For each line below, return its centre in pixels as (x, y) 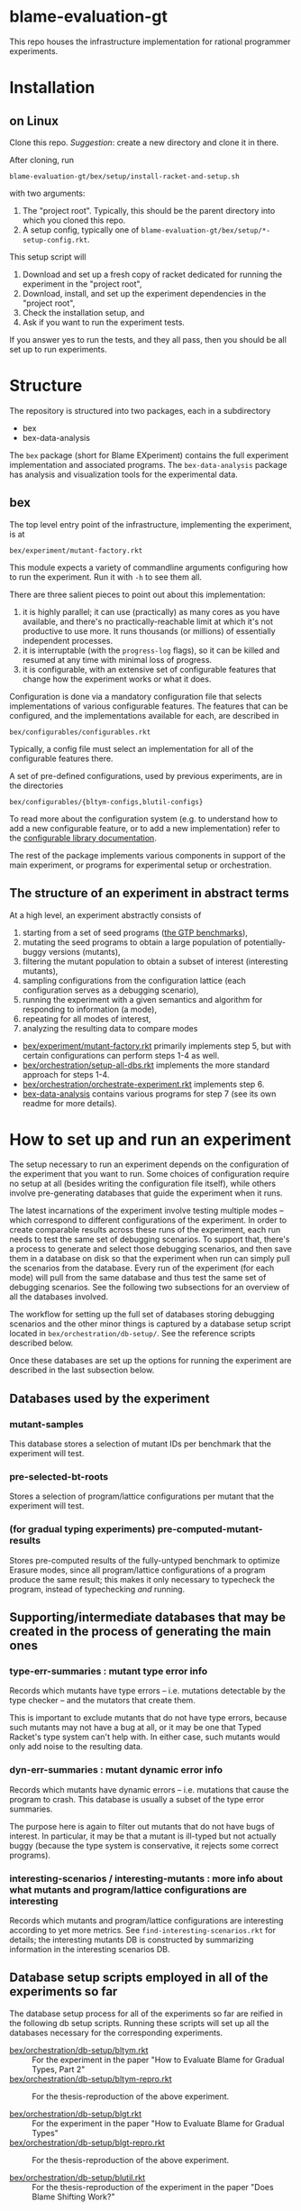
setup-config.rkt (55, 240)
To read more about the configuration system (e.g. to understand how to (143, 819)
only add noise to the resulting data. (76, 1747)
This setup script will (48, 257)
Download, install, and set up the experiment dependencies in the (144, 293)
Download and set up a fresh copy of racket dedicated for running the (152, 274)
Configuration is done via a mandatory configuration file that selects (136, 696)
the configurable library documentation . (83, 838)
